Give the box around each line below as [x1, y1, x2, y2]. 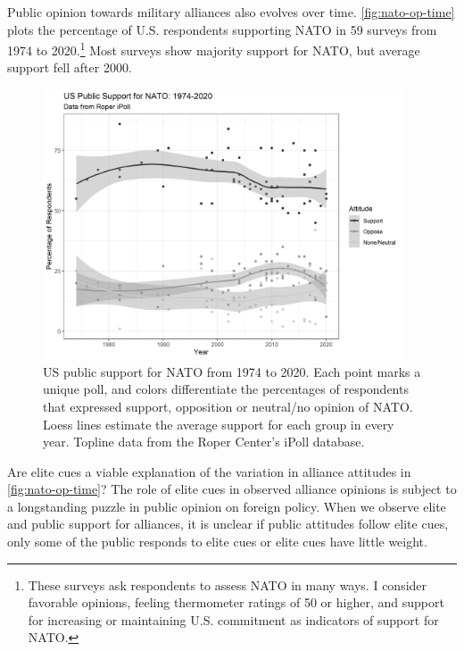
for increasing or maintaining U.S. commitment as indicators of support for [28, 610, 439, 629]
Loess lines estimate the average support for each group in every [43, 414, 394, 433]
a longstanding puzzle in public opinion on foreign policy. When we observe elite [7, 497, 446, 515]
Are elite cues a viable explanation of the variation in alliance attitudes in [7, 462, 411, 480]
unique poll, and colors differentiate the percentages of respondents [43, 380, 409, 398]
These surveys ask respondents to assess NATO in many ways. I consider [28, 575, 427, 594]
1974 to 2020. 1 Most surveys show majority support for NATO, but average [7, 38, 420, 59]
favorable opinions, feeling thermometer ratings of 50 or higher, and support [28, 593, 444, 612]
